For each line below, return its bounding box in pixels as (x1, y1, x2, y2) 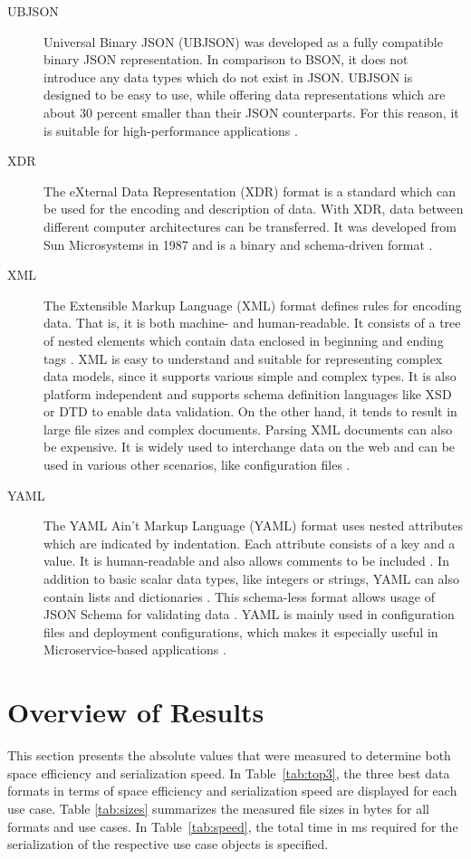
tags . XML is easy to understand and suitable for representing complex (43, 348, 443, 367)
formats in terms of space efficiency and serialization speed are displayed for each (7, 781, 457, 800)
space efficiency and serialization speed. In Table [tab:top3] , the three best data (7, 763, 450, 782)
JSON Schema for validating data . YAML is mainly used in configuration (43, 605, 455, 624)
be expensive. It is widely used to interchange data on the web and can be (43, 437, 456, 456)
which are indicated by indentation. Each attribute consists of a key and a (43, 533, 456, 552)
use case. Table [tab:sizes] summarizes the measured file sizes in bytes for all (7, 798, 429, 817)
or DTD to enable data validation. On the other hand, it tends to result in (43, 402, 457, 421)
